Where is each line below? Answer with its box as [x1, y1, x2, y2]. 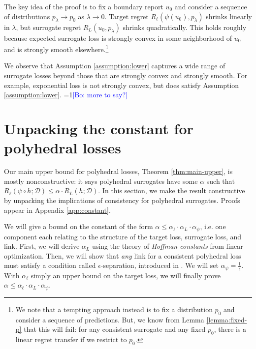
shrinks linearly [206, 11, 252, 21]
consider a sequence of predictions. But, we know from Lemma [15, 314, 204, 324]
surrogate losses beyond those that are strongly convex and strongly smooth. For [4, 70, 248, 81]
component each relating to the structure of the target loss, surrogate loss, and [4, 231, 242, 241]
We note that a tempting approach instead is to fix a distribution [15, 304, 213, 314]
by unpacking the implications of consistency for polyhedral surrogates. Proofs [4, 195, 240, 205]
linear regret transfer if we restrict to [15, 334, 127, 345]
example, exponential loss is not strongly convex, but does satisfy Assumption [4, 80, 239, 90]
